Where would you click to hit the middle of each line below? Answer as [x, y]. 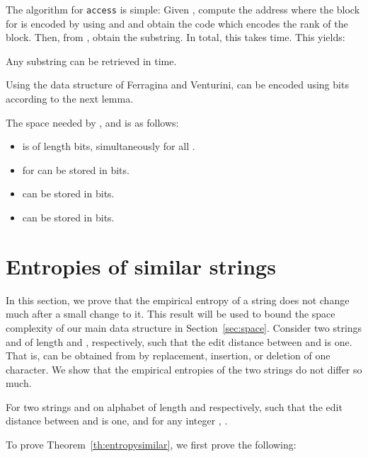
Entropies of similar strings [141, 266]
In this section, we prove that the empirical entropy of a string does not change [178, 300]
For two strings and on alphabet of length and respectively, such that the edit [174, 406]
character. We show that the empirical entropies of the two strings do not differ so [184, 369]
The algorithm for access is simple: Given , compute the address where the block [183, 9]
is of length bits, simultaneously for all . [109, 146]
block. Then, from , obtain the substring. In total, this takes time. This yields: [176, 37]
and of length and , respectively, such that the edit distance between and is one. [179, 341]
